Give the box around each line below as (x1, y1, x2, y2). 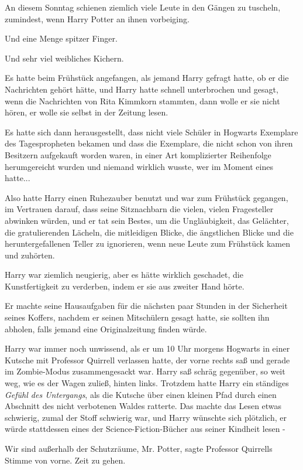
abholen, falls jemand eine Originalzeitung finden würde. (5, 322, 207, 335)
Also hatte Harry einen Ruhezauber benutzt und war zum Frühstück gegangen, (5, 191, 288, 203)
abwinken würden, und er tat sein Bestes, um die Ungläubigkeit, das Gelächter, (5, 214, 289, 226)
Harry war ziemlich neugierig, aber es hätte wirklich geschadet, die (5, 268, 243, 281)
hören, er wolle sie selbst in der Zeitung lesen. (5, 106, 168, 118)
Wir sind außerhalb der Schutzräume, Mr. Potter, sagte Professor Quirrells (5, 442, 273, 454)
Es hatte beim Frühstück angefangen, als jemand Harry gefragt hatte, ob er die (5, 71, 289, 84)
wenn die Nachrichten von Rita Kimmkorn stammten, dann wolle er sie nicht (5, 94, 280, 107)
